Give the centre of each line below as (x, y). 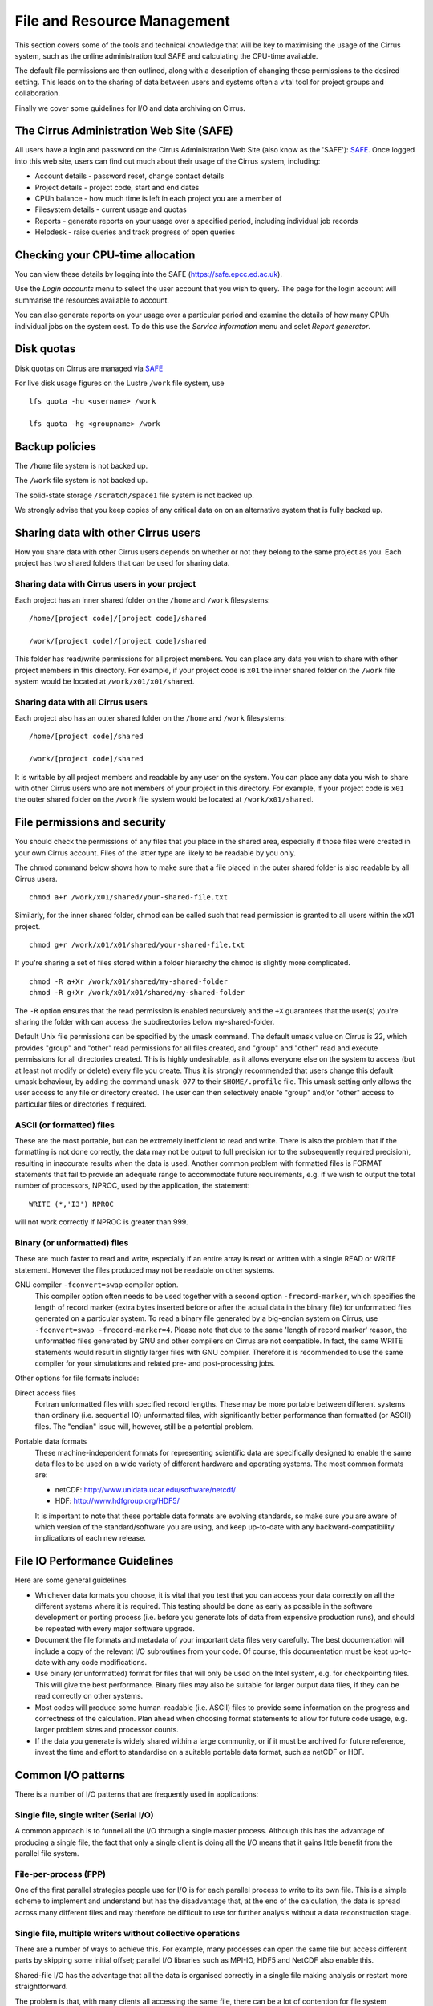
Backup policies (55, 447)
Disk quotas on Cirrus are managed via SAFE (89, 368)
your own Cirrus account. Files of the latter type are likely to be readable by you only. (156, 853)
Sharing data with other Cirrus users (108, 532)
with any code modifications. (99, 1662)
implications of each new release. (90, 1538)
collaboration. (37, 93)
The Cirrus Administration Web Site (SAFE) (124, 131)
